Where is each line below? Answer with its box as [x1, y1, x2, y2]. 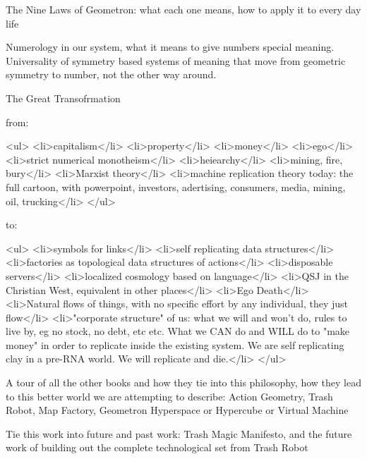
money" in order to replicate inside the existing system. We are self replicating [6, 337, 344, 352]
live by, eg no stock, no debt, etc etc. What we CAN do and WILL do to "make [6, 324, 350, 338]
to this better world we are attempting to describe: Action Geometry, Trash [6, 388, 333, 403]
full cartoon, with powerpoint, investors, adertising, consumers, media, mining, [6, 179, 346, 194]
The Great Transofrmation [6, 90, 121, 105]
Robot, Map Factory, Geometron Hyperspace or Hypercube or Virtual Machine [6, 403, 349, 417]
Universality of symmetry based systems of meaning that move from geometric [6, 53, 346, 68]
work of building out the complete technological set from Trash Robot [6, 440, 308, 455]
